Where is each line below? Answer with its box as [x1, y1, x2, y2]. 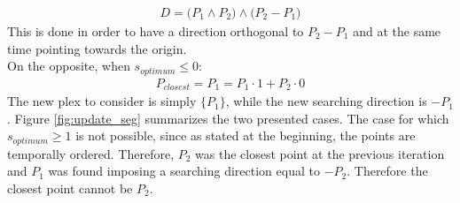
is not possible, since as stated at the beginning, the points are [75, 126, 416, 145]
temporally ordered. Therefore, [7, 144, 175, 162]
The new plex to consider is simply [7, 92, 197, 110]
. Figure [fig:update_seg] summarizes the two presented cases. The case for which [7, 109, 449, 127]
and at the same [353, 22, 441, 41]
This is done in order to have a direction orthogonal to [7, 22, 304, 41]
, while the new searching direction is [225, 92, 427, 110]
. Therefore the [347, 162, 428, 180]
